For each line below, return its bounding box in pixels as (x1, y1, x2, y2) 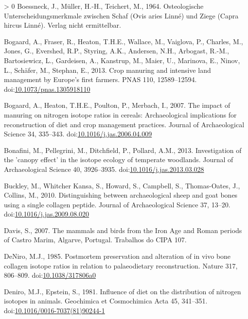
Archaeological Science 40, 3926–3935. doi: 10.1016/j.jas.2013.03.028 (4, 164, 204, 174)
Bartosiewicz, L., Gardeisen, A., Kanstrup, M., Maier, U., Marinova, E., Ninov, (4, 55, 240, 65)
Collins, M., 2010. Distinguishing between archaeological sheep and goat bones (4, 190, 238, 200)
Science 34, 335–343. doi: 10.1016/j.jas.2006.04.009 (4, 129, 152, 139)
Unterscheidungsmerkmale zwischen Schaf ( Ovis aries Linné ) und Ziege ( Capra (4, 10, 239, 20)
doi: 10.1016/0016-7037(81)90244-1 (4, 305, 105, 316)
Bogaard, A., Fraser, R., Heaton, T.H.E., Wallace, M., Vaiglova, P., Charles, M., (4, 36, 243, 46)
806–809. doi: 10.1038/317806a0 (4, 270, 96, 280)
